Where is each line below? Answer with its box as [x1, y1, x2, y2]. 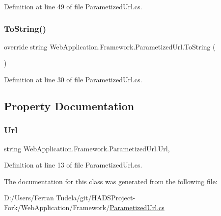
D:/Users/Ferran [4, 192, 54, 203]
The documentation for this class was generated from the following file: [4, 176, 218, 186]
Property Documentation [4, 98, 135, 113]
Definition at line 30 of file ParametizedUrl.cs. [4, 74, 142, 84]
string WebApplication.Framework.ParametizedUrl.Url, [4, 143, 170, 153]
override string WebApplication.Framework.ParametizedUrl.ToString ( [4, 41, 216, 51]
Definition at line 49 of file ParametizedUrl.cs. [4, 1, 142, 11]
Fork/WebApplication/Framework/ [4, 202, 110, 212]
